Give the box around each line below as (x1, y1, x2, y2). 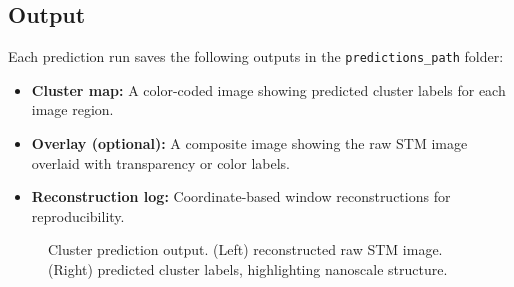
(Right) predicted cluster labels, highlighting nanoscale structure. (48, 259, 448, 280)
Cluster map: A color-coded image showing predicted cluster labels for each (31, 79, 506, 100)
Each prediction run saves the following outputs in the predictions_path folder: (8, 46, 504, 67)
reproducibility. (31, 205, 125, 226)
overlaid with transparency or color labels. (31, 152, 290, 173)
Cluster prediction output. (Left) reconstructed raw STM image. (48, 239, 443, 260)
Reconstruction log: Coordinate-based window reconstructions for (31, 186, 451, 207)
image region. (31, 99, 114, 120)
